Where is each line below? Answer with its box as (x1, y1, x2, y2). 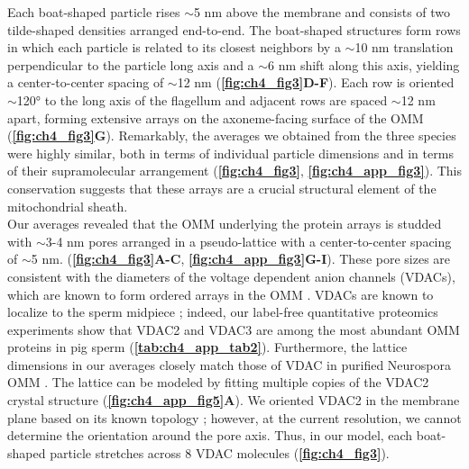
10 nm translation (354, 38, 454, 57)
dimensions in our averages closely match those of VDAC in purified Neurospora (7, 355, 451, 374)
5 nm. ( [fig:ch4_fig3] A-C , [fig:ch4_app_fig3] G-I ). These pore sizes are (31, 249, 451, 268)
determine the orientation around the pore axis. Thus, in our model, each (7, 426, 413, 445)
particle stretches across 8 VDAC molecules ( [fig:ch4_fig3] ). (50, 443, 390, 462)
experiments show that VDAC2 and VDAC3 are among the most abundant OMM (7, 320, 460, 338)
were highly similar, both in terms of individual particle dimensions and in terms (7, 143, 454, 162)
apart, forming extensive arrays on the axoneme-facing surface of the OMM (7, 108, 424, 127)
